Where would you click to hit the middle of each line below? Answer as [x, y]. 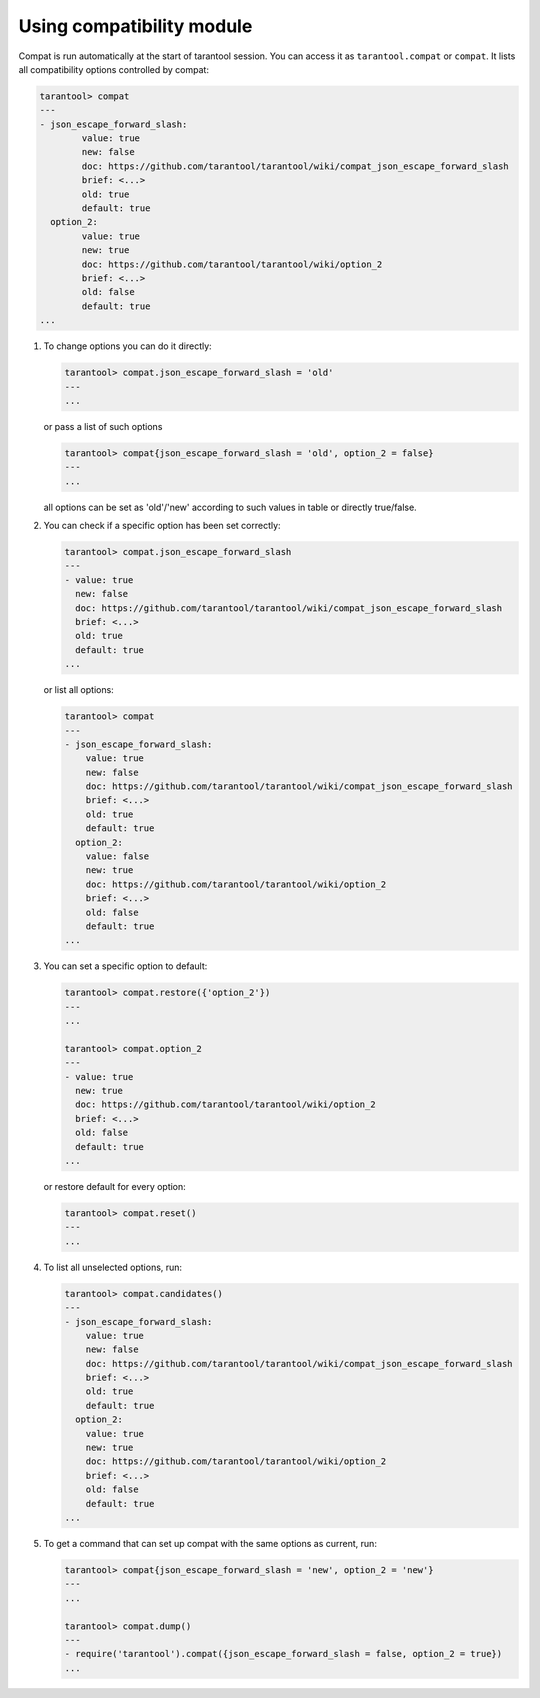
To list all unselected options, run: [113, 1267]
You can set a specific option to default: [125, 966]
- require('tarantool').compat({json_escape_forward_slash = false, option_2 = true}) [283, 1654]
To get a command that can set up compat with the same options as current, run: [210, 1543]
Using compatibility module [135, 26]
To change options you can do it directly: [127, 346]
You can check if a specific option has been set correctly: [162, 526]
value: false [117, 856]
